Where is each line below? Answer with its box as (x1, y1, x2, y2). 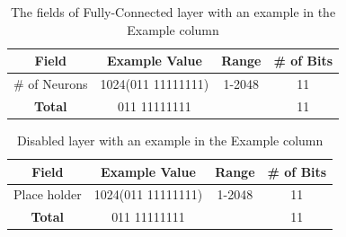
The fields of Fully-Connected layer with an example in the (10, 3, 336, 21)
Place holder (13, 185, 82, 204)
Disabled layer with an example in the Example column (16, 130, 324, 149)
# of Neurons (13, 75, 88, 93)
